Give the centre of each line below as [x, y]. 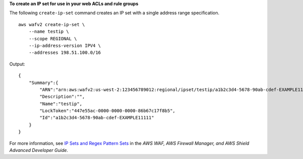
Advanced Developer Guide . [39, 150]
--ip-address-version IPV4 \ [65, 46]
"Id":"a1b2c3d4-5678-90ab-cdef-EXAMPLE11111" [97, 118]
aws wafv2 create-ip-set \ [52, 24]
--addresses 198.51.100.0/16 [65, 53]
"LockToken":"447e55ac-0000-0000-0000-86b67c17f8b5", [108, 111]
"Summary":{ [43, 83]
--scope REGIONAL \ [53, 38]
